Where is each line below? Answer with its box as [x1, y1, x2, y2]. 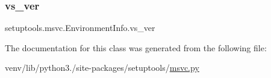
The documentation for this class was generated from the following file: [5, 41, 267, 54]
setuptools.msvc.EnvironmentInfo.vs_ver [5, 21, 155, 34]
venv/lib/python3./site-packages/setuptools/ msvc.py [5, 61, 199, 74]
